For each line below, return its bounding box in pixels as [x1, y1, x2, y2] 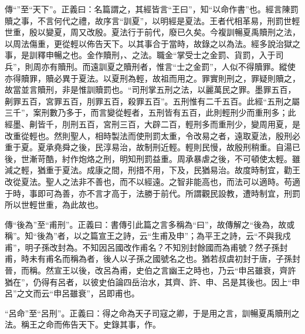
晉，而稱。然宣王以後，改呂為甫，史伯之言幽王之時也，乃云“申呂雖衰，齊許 [5, 264, 296, 276]
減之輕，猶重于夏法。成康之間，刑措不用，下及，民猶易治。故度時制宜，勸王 [5, 164, 300, 176]
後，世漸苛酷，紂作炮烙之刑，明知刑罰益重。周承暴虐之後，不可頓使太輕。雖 [5, 152, 300, 164]
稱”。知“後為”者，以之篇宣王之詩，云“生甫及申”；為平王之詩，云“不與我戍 [5, 230, 291, 242]
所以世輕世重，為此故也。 [5, 198, 103, 211]
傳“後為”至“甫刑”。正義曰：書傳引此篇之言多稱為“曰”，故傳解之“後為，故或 [5, 218, 295, 230]
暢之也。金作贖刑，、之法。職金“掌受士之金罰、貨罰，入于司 [53, 49, 284, 61]
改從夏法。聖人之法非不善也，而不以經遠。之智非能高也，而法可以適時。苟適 [5, 175, 300, 187]
